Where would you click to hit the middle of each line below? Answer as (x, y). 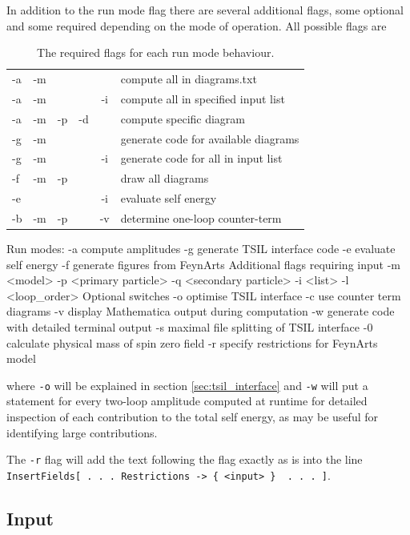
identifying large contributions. (82, 432)
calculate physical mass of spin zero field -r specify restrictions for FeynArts (192, 342)
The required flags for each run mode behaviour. (156, 52)
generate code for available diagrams (210, 138)
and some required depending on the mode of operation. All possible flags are (197, 25)
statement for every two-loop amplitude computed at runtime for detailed (187, 401)
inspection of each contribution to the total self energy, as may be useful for (192, 417)
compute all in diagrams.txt (189, 79)
